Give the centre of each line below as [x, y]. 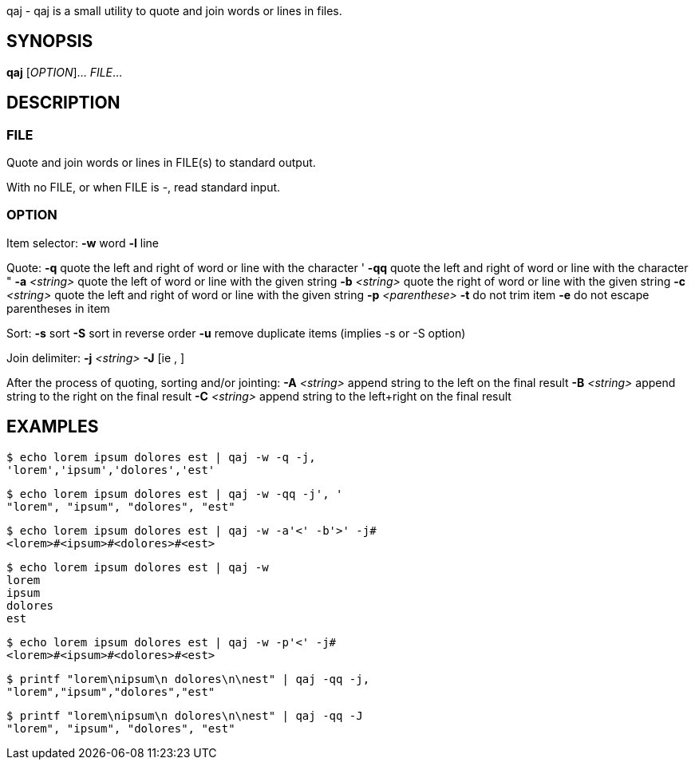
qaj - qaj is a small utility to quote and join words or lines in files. [174, 11]
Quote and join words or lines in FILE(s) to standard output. [161, 163]
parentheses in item [58, 308]
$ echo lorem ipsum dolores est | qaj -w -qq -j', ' [175, 494]
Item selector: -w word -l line [83, 243]
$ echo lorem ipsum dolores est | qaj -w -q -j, [161, 457]
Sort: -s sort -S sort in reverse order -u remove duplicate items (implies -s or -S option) [236, 333]
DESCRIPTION [63, 103]
